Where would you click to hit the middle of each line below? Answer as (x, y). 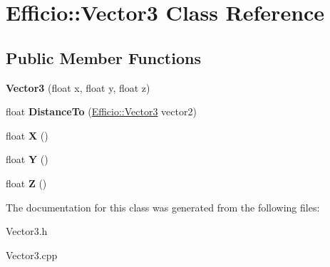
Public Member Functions (103, 57)
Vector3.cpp (32, 255)
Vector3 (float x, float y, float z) (78, 87)
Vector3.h (27, 231)
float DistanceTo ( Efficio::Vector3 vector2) (101, 111)
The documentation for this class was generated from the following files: (163, 207)
